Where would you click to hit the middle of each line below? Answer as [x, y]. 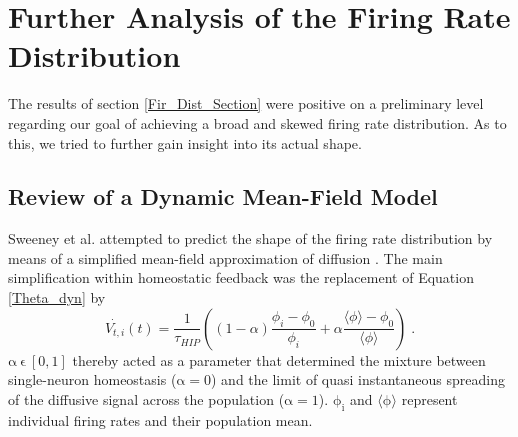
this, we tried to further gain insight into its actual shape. [185, 142]
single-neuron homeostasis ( [92, 379]
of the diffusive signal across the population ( [146, 398]
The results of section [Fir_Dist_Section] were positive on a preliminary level [246, 103]
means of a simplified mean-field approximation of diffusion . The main [225, 257]
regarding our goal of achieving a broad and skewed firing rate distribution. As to [257, 122]
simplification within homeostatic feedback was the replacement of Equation [241, 277]
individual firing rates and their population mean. [160, 419]
